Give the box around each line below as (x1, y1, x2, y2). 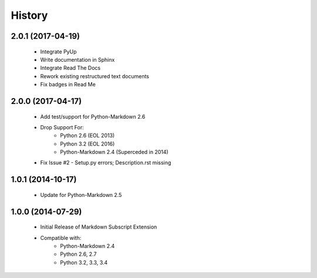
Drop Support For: (40, 123, 85, 130)
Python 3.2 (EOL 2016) (60, 140, 115, 147)
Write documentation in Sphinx (40, 56, 115, 63)
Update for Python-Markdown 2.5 (40, 191, 122, 198)
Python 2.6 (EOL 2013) (60, 132, 115, 139)
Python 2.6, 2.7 (60, 250, 97, 258)
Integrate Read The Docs (40, 65, 101, 72)
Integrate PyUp (40, 48, 77, 55)
